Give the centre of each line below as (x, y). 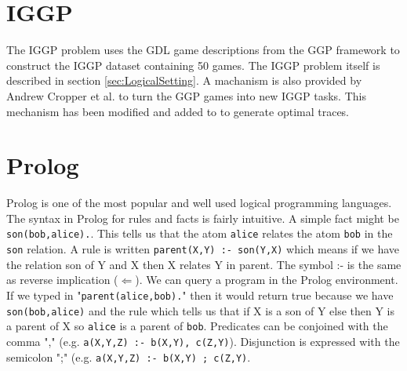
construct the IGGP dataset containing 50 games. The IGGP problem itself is (193, 65)
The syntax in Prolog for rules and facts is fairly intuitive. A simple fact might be (203, 218)
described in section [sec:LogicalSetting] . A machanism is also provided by (184, 80)
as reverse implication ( (62, 280)
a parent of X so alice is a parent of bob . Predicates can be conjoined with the (197, 326)
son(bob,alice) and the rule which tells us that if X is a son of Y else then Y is (201, 310)
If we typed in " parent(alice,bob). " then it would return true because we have (200, 295)
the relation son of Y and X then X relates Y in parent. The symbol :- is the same (204, 264)
